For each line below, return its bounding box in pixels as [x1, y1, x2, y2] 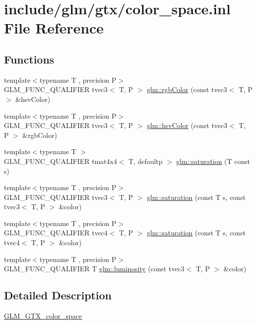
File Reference [4, 18, 104, 38]
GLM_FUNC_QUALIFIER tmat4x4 [4, 156, 117, 166]
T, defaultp [128, 156, 163, 166]
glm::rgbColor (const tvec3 [146, 84, 227, 95]
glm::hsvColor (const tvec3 [146, 120, 227, 130]
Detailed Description [4, 288, 112, 303]
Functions [4, 51, 54, 66]
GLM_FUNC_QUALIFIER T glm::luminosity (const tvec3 [4, 263, 184, 274]
